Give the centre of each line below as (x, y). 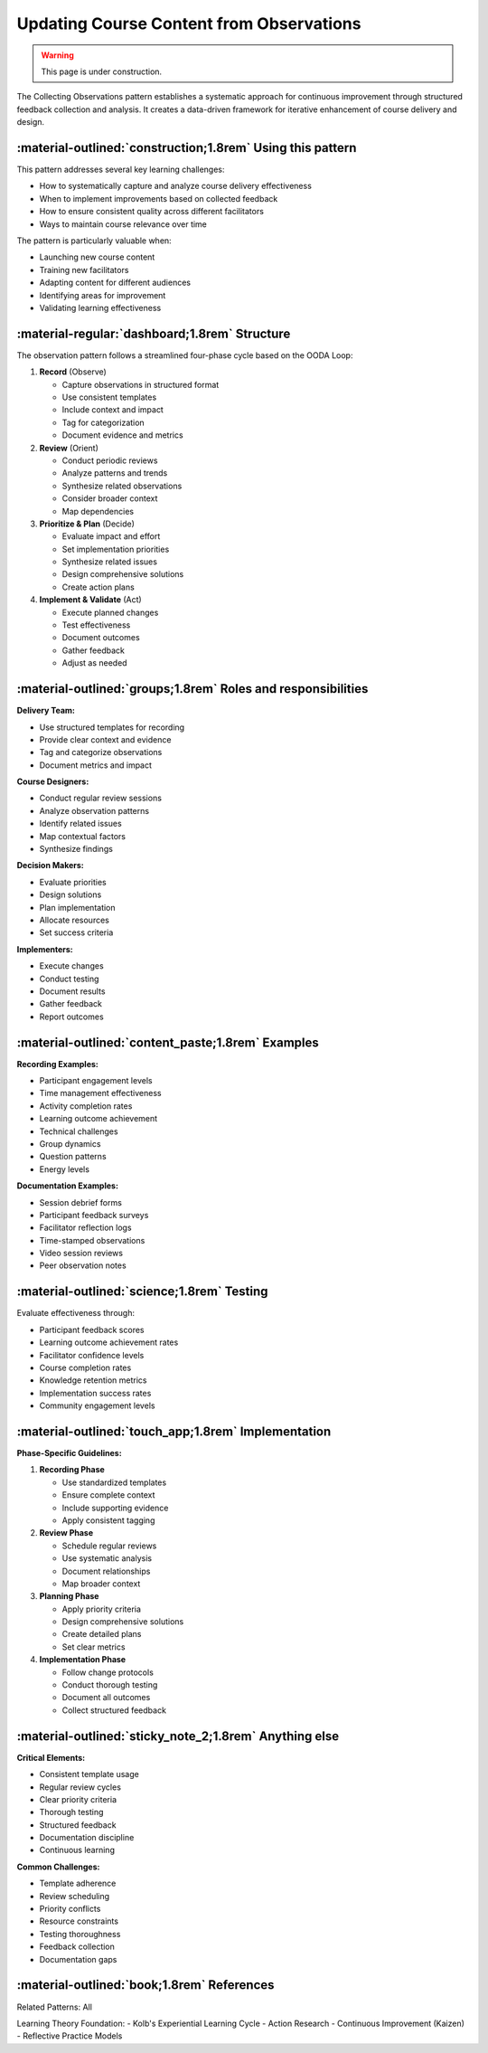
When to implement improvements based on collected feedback (159, 198)
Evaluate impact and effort (111, 536)
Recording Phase (72, 1470)
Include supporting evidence (115, 1508)
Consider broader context (110, 498)
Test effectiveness (96, 625)
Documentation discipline (87, 1838)
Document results (72, 991)
